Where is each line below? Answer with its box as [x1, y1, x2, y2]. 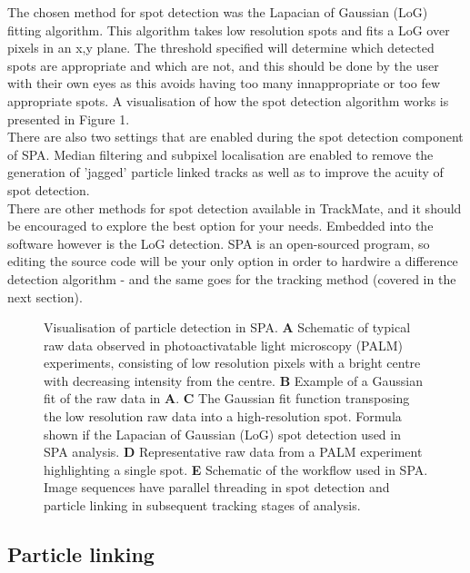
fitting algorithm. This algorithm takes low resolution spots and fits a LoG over [7, 20, 450, 39]
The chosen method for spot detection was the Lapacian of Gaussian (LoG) [7, 3, 428, 21]
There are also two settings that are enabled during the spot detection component [7, 127, 464, 146]
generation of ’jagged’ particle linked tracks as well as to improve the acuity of [7, 163, 444, 182]
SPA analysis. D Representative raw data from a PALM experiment [44, 442, 423, 461]
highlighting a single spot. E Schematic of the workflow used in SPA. [44, 459, 428, 479]
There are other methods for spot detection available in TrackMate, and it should [7, 198, 462, 217]
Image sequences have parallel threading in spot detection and [44, 478, 390, 497]
